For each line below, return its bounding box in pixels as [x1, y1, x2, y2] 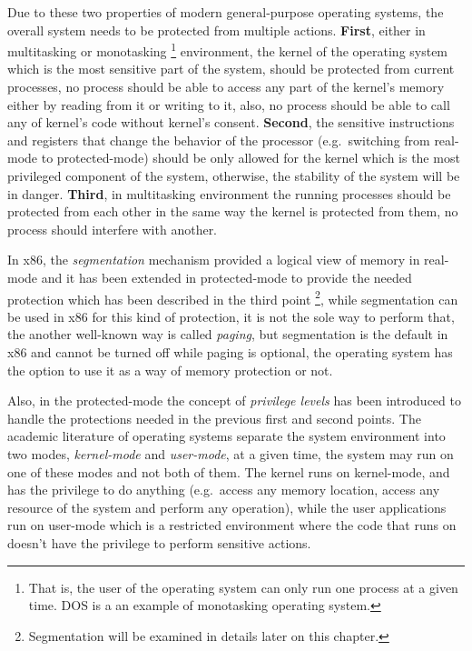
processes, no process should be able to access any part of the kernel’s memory [7, 77, 445, 96]
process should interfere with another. [7, 219, 218, 238]
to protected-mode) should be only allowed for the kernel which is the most [41, 148, 460, 167]
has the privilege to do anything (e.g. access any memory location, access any [7, 480, 440, 499]
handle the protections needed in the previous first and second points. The [7, 408, 421, 427]
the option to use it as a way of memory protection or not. [7, 360, 333, 379]
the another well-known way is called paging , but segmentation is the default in [7, 325, 448, 344]
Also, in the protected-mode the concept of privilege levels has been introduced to [7, 391, 461, 410]
